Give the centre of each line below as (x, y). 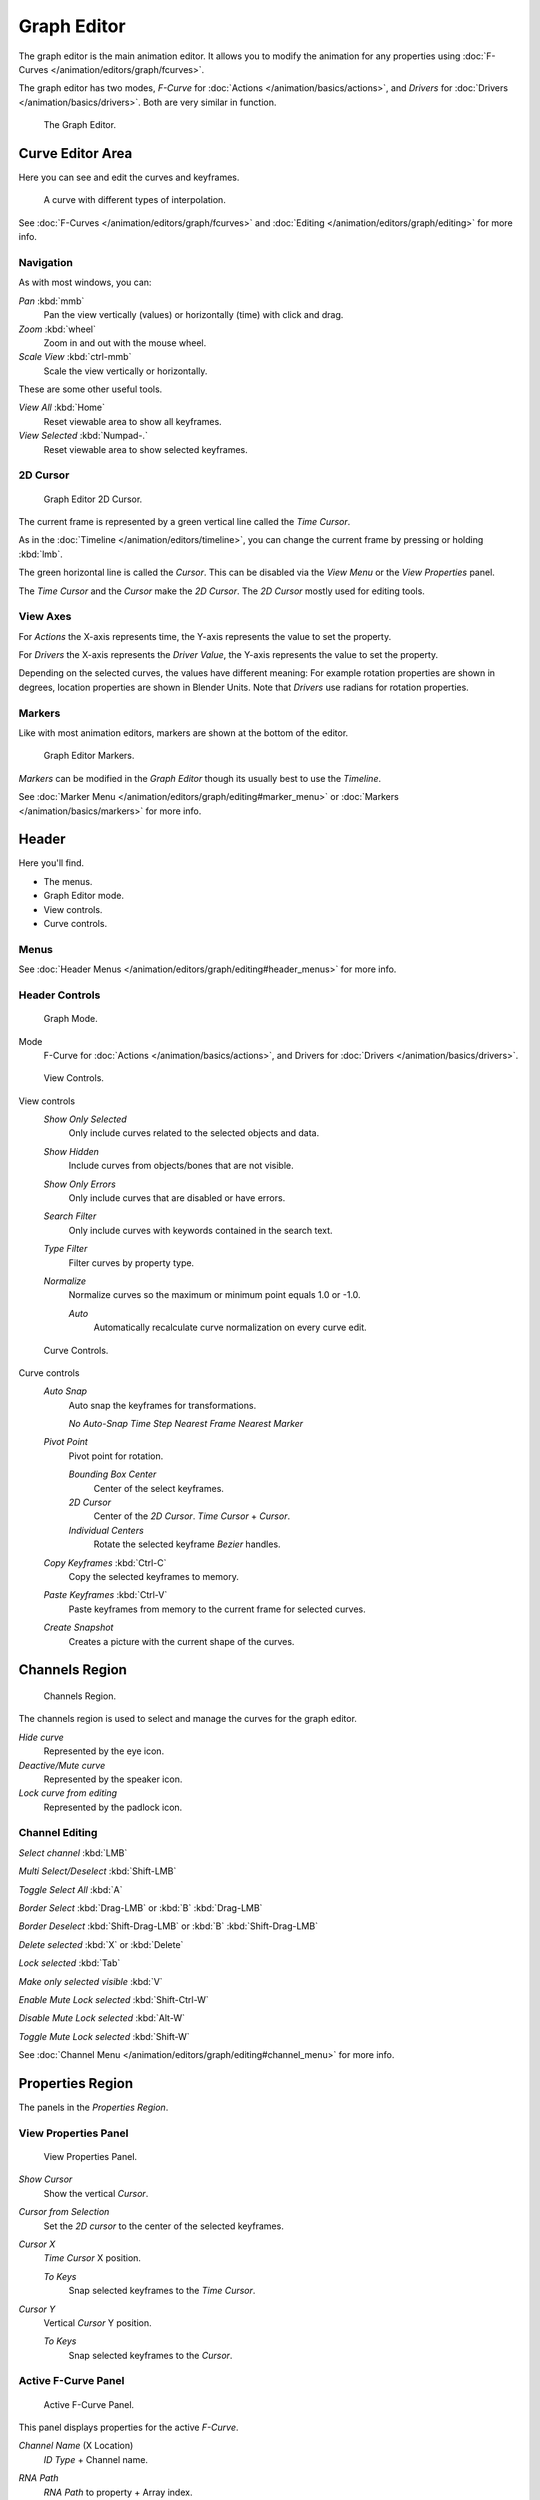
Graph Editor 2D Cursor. (93, 499)
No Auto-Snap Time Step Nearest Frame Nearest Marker (186, 1424)
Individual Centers (106, 1530)
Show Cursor (45, 2179)
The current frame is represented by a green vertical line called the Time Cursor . (184, 521)
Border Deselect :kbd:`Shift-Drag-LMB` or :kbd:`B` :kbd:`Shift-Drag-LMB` (168, 1926)
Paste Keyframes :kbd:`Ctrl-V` (105, 1595)
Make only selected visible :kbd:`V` (91, 1981)
